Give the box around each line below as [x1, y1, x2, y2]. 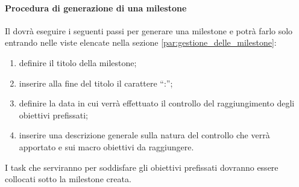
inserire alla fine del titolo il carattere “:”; [19, 76, 173, 89]
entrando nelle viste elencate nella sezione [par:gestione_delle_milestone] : [5, 36, 277, 49]
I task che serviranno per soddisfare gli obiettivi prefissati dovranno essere [5, 161, 279, 173]
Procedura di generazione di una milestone [5, 1, 187, 14]
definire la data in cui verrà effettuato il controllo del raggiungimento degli [19, 97, 295, 109]
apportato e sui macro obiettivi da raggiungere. [19, 140, 194, 153]
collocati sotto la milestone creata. [5, 173, 131, 185]
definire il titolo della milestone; [19, 56, 137, 69]
